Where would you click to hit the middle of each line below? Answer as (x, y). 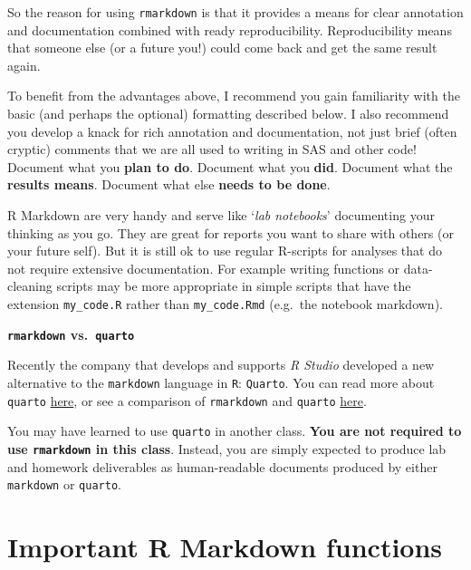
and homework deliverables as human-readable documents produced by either (222, 466)
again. (24, 65)
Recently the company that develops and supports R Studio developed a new (221, 365)
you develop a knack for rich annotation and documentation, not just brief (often (232, 131)
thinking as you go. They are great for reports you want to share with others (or (231, 232)
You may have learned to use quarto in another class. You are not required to (235, 431)
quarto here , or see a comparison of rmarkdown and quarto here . (187, 400)
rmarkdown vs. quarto (71, 334)
